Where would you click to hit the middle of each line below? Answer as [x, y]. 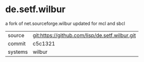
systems [18, 52]
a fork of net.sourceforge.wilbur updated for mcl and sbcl [65, 23]
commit [17, 43]
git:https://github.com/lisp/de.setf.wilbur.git [84, 35]
